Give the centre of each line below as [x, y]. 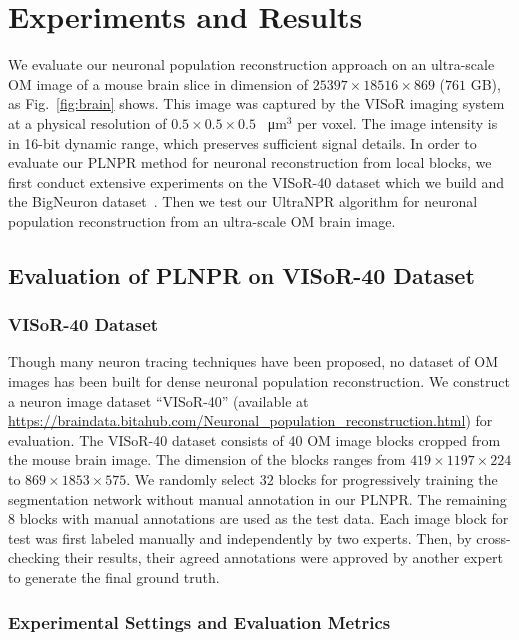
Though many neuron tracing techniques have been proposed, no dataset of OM [253, 361]
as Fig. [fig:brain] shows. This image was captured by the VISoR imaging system [256, 103]
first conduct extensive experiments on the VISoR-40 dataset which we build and [256, 181]
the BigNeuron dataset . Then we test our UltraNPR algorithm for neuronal [243, 201]
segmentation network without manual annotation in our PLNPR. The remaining [257, 498]
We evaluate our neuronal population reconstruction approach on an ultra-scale [251, 64]
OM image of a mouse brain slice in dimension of [158, 83]
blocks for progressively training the [388, 479]
